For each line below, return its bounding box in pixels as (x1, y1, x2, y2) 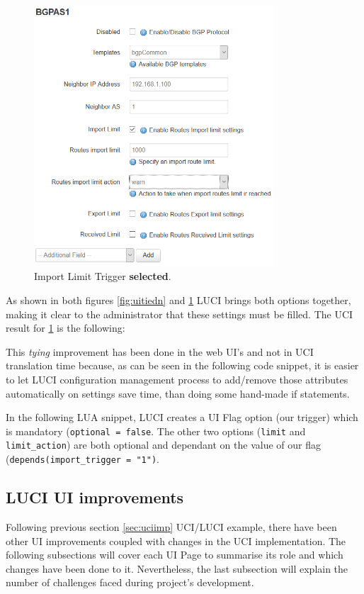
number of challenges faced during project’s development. (6, 575, 254, 590)
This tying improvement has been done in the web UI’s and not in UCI (6, 344, 314, 359)
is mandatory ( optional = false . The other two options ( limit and (6, 423, 306, 438)
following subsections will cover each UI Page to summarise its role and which (6, 547, 343, 562)
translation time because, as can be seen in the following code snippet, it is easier (6, 358, 359, 373)
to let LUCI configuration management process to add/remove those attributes (6, 372, 348, 386)
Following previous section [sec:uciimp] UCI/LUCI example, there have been (6, 519, 337, 534)
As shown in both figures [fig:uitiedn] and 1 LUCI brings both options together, (6, 293, 351, 308)
